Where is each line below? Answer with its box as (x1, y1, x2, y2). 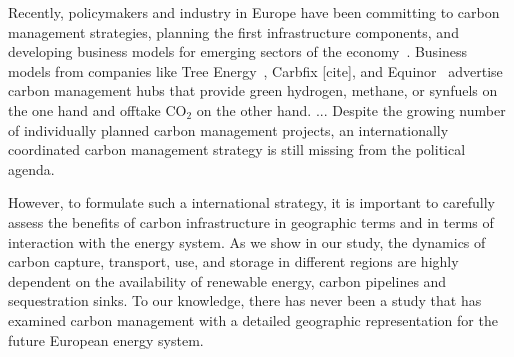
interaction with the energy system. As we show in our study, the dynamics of (8, 231, 486, 252)
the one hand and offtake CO (8, 99, 187, 120)
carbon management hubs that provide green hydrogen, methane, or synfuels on (8, 80, 498, 101)
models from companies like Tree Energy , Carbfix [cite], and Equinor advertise (8, 60, 503, 81)
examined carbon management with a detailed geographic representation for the (8, 309, 498, 330)
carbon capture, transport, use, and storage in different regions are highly (8, 251, 459, 272)
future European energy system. (8, 329, 204, 350)
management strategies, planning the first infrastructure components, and (8, 21, 459, 42)
